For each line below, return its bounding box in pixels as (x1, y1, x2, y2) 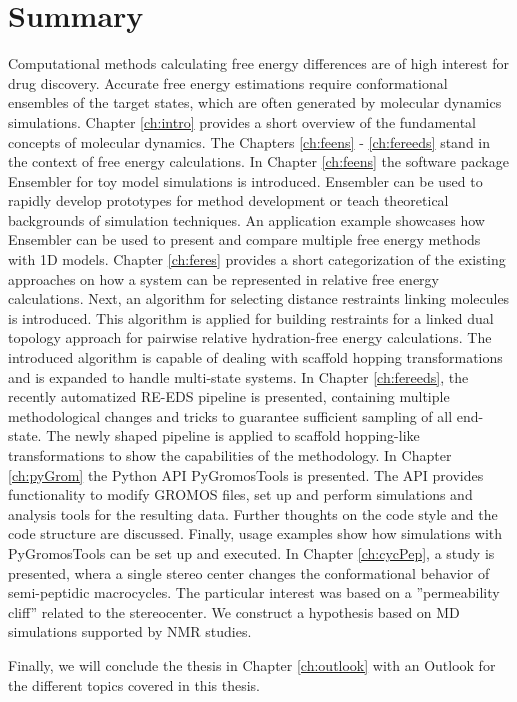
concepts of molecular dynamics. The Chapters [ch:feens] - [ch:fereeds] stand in (8, 131, 491, 152)
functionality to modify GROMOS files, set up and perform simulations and (8, 484, 473, 505)
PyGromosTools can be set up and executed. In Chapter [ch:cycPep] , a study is (8, 542, 495, 563)
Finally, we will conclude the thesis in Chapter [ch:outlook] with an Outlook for (8, 654, 496, 675)
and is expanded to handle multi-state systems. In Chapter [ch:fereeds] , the (8, 366, 469, 387)
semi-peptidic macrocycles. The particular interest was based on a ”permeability (8, 582, 500, 603)
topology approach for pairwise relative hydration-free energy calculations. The (8, 327, 492, 348)
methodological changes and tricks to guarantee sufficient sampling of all (8, 405, 453, 426)
